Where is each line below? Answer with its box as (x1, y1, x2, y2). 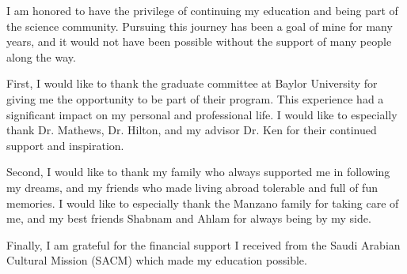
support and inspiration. (6, 137, 124, 153)
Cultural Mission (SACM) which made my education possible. (6, 252, 307, 268)
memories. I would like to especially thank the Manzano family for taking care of (6, 194, 399, 211)
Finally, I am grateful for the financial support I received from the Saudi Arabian (6, 236, 401, 253)
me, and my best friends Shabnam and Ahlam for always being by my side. (6, 210, 371, 227)
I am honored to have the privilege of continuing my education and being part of (6, 2, 398, 18)
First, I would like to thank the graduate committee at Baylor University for (6, 75, 378, 92)
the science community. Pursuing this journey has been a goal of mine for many (6, 17, 393, 34)
